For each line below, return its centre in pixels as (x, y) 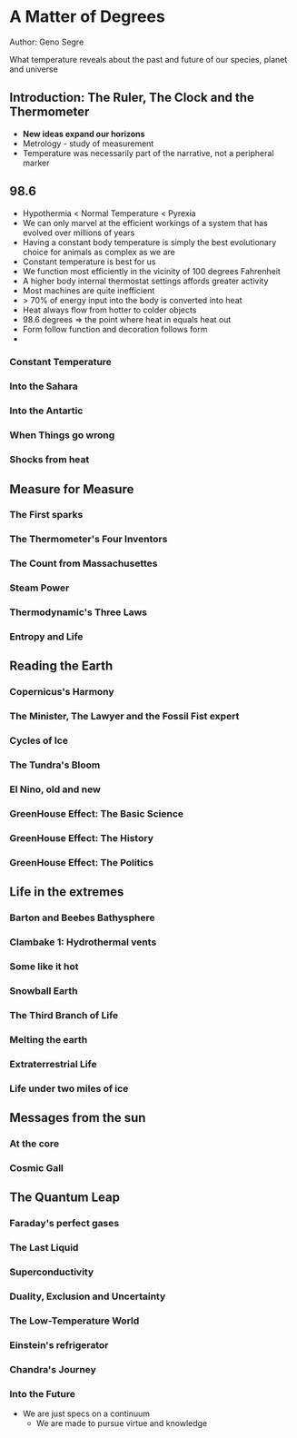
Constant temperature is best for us (89, 262)
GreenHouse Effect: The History (82, 838)
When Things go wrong (62, 435)
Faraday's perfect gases (64, 1224)
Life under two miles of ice (69, 1088)
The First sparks (46, 515)
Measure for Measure (72, 489)
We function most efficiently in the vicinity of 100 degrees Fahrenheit (152, 271)
